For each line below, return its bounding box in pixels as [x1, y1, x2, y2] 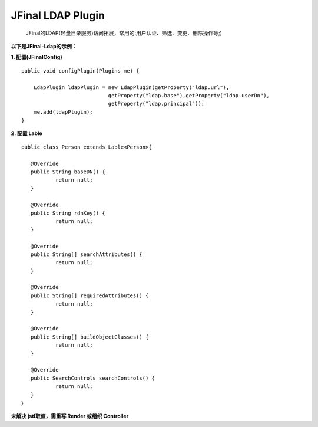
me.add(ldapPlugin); [33, 109, 93, 115]
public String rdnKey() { [30, 209, 105, 216]
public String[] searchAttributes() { [30, 251, 143, 258]
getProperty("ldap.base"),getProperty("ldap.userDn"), [108, 92, 270, 98]
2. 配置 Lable [11, 130, 42, 137]
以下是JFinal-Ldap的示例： [11, 42, 78, 50]
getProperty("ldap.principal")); [108, 100, 205, 107]
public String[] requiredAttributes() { [30, 292, 149, 299]
